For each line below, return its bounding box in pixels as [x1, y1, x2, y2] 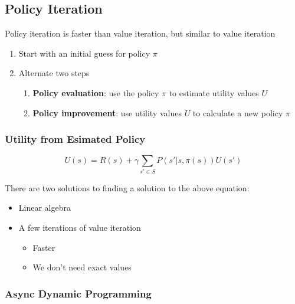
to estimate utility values [169, 86, 259, 99]
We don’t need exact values [32, 261, 132, 273]
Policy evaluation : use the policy [32, 86, 159, 99]
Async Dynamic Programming [5, 286, 152, 300]
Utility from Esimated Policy [5, 132, 146, 146]
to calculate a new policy [192, 106, 283, 119]
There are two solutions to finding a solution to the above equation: [5, 181, 250, 194]
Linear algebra [18, 201, 71, 214]
